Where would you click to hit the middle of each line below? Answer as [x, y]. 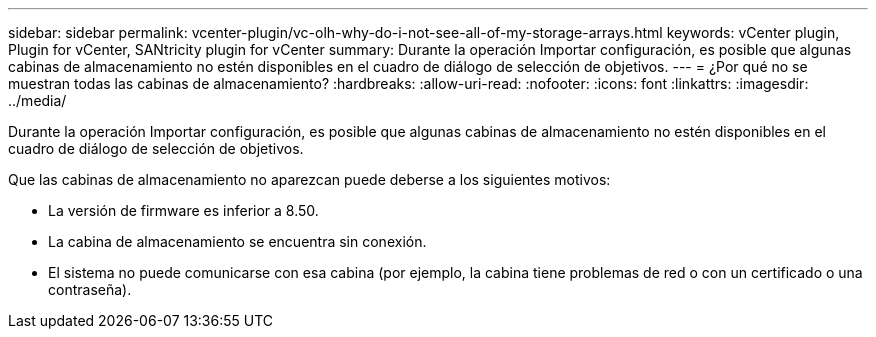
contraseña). [90, 289]
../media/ [37, 100]
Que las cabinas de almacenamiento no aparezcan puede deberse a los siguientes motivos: [309, 179]
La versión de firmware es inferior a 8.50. [183, 210]
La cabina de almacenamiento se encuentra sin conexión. [237, 241]
